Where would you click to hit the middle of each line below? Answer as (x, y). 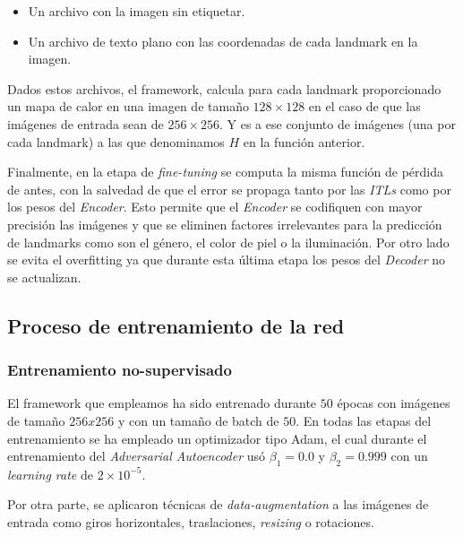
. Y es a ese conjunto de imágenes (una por (338, 123)
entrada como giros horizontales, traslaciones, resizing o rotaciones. (191, 522)
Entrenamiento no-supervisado (120, 370)
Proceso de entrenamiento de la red (176, 325)
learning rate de (50, 474)
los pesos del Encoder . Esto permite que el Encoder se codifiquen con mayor (215, 207)
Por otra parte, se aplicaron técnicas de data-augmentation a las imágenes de (218, 504)
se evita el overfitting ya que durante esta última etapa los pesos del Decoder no (227, 260)
